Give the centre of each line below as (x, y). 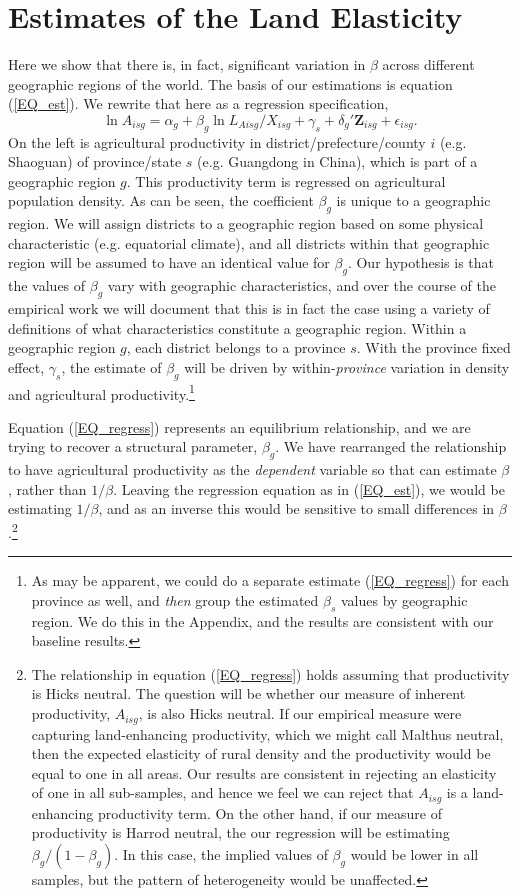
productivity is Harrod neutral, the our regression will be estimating (240, 832)
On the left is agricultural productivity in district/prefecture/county (217, 141)
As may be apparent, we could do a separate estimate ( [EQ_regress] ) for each (270, 580)
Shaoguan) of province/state (95, 161)
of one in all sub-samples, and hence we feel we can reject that (222, 792)
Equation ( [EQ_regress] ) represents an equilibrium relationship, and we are (239, 426)
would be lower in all (414, 853)
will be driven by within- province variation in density (347, 366)
